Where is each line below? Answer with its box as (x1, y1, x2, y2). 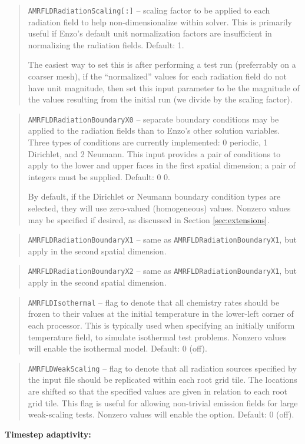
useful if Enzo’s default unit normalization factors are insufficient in (28, 27, 272, 39)
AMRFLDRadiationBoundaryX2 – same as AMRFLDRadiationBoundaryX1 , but (28, 264, 297, 277)
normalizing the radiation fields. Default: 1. (28, 38, 184, 51)
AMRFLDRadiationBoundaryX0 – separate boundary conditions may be (28, 112, 279, 125)
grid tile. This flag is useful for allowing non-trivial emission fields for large (28, 396, 298, 409)
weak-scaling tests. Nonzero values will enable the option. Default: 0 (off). (28, 408, 294, 420)
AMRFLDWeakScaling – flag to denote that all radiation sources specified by (28, 362, 297, 374)
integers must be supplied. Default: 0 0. (28, 170, 170, 183)
